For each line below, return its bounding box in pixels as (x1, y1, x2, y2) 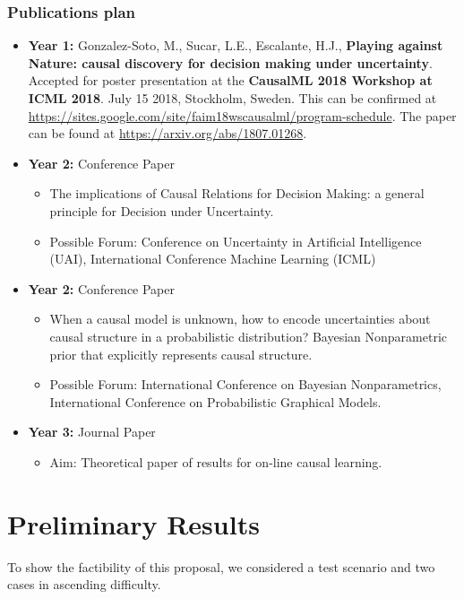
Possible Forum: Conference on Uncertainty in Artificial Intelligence (49, 231, 422, 250)
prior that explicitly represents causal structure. (49, 344, 313, 363)
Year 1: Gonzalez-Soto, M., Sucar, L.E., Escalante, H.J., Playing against (28, 36, 443, 55)
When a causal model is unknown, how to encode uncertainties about (49, 309, 431, 328)
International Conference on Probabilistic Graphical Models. (49, 392, 382, 411)
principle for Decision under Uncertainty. (49, 201, 274, 220)
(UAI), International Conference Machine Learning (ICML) (49, 249, 376, 268)
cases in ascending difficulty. (7, 575, 161, 594)
